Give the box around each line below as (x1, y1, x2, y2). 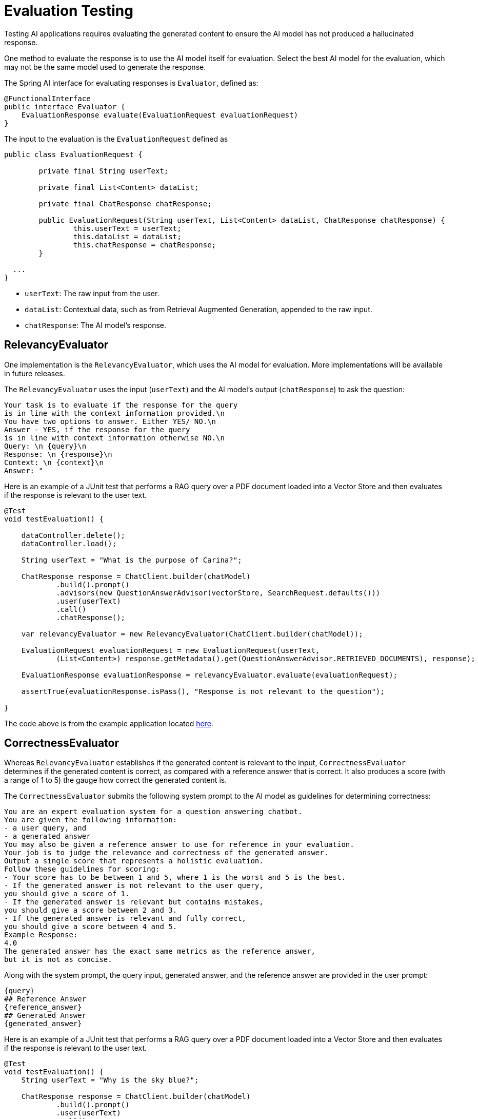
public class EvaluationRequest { (4, 150, 143, 159)
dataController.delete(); (21, 531, 126, 539)
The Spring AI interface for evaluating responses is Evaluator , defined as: (4, 78, 258, 87)
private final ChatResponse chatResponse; (38, 199, 212, 208)
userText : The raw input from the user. (25, 288, 160, 298)
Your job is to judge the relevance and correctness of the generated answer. (4, 848, 329, 857)
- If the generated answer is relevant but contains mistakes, (4, 898, 264, 906)
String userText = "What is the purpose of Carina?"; (21, 555, 242, 564)
